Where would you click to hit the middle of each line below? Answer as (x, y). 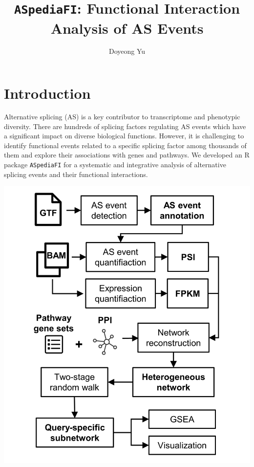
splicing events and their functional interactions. (76, 174)
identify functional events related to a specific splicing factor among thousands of (125, 145)
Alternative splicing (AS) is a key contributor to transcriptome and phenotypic (122, 116)
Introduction (47, 93)
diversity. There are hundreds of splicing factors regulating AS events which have (125, 126)
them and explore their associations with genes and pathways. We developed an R (127, 155)
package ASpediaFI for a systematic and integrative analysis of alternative (115, 164)
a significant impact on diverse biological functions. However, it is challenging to (124, 136)
